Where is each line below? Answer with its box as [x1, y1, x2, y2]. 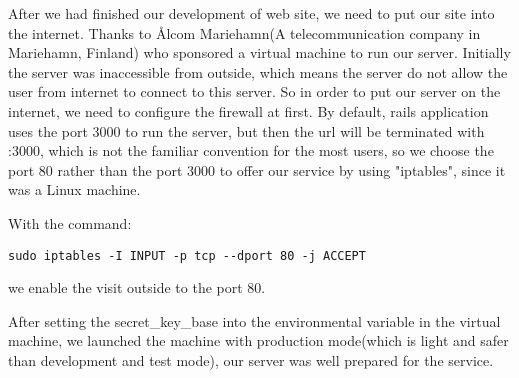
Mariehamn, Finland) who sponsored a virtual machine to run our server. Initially [8, 42, 511, 63]
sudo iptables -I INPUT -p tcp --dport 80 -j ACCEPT [8, 248, 366, 263]
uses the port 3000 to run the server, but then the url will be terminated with [8, 120, 485, 141]
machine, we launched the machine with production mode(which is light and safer [8, 330, 509, 351]
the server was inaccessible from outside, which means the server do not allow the [8, 61, 508, 82]
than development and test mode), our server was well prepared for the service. [8, 349, 494, 370]
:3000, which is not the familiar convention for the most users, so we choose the [8, 140, 494, 161]
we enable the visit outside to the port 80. [8, 277, 266, 298]
